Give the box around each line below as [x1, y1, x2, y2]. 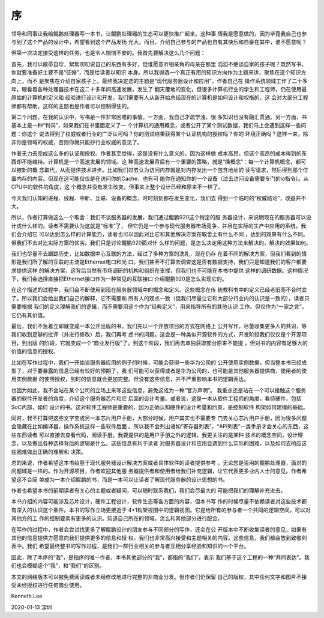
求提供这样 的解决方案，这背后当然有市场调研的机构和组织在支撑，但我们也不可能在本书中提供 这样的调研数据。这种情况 [11, 267, 308, 274]
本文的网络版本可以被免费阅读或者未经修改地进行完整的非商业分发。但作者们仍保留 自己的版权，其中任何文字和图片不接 [11, 573, 307, 580]
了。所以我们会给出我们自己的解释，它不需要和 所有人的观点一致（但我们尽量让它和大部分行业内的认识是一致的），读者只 [11, 294, 310, 301]
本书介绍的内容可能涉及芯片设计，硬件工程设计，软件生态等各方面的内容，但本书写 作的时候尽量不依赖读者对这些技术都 [11, 498, 307, 505]
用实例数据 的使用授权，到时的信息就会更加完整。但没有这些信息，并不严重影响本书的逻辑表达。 [11, 375, 249, 383]
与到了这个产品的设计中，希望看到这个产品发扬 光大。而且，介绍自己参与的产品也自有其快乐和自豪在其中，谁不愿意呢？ [11, 38, 307, 45]
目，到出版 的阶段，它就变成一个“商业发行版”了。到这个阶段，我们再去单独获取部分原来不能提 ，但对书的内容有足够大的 [11, 339, 308, 347]
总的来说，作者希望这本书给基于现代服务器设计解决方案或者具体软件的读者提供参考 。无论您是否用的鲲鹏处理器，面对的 [11, 459, 307, 466]
